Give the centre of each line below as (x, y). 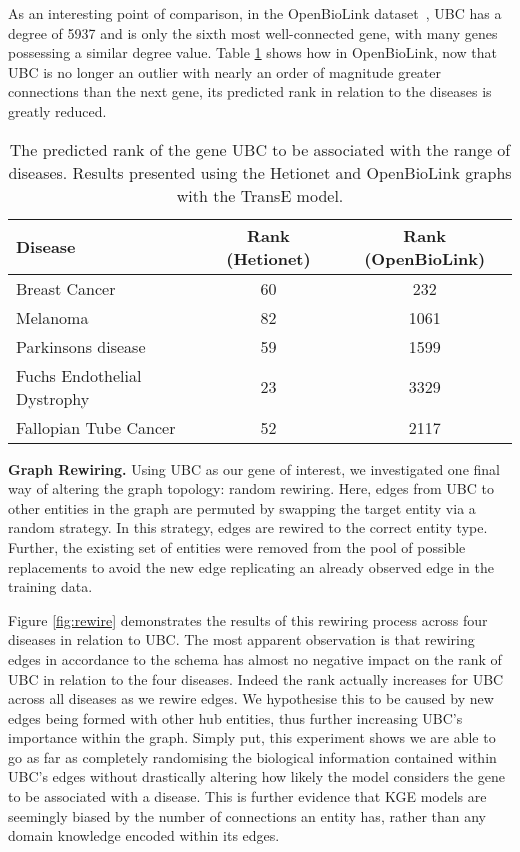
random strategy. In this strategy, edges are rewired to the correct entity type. (248, 527)
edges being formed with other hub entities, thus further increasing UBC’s (235, 717)
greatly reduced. (57, 110)
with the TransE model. (260, 195)
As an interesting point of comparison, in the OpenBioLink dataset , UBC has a (255, 13)
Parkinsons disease (81, 346)
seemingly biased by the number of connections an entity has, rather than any (247, 815)
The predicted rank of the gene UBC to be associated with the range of (260, 149)
